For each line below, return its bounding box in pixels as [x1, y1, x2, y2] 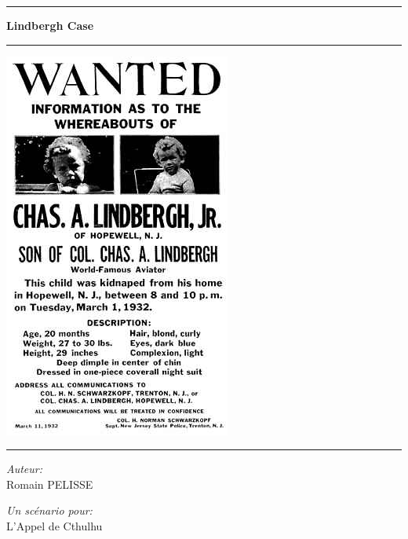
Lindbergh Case [6, 17, 94, 33]
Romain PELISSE [6, 475, 93, 492]
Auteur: [6, 460, 43, 477]
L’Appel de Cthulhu [6, 517, 103, 533]
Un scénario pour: [6, 502, 93, 519]
